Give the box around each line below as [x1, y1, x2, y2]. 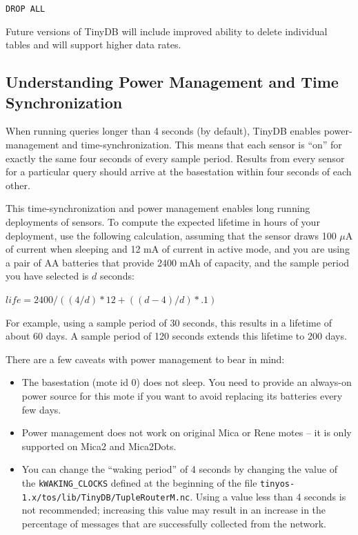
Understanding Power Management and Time [6, 71, 339, 93]
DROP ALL [6, 4, 46, 14]
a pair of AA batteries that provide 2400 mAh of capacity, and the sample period [6, 255, 350, 269]
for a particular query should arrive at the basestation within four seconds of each [6, 164, 352, 179]
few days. [21, 402, 61, 416]
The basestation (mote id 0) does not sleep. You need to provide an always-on [21, 375, 352, 389]
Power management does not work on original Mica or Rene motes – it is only [21, 425, 352, 440]
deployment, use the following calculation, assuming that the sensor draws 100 [6, 228, 337, 242]
